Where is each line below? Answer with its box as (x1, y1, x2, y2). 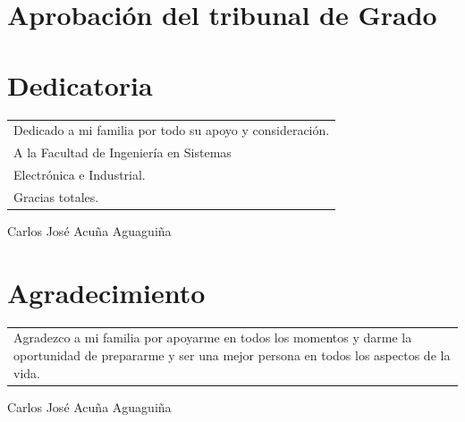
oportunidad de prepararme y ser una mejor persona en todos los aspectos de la (13, 345, 451, 364)
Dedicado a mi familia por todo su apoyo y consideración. (13, 121, 330, 139)
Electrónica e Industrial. (13, 165, 146, 183)
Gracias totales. (13, 187, 99, 206)
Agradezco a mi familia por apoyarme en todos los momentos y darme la (13, 328, 412, 347)
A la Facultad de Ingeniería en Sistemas (13, 143, 232, 162)
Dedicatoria (7, 66, 153, 103)
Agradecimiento (7, 274, 206, 310)
